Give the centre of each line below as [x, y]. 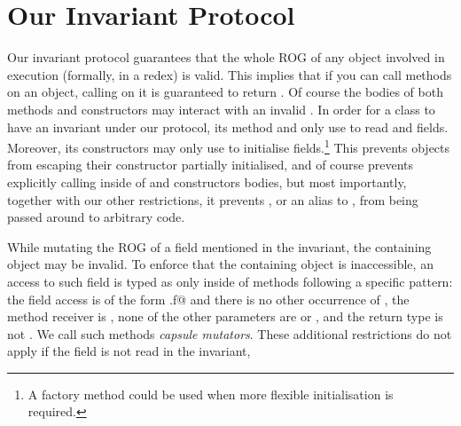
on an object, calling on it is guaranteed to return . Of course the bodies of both [225, 92]
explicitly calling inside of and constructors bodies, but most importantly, [207, 181]
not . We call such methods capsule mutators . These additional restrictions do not [230, 333]
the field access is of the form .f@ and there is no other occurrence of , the [208, 299]
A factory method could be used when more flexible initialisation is [211, 394]
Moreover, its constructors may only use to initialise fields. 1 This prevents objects [229, 146]
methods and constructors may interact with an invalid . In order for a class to [221, 109]
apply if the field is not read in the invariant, [129, 351]
